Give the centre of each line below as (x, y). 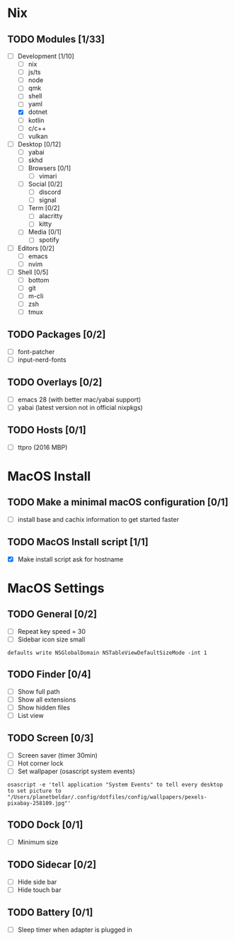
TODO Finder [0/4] (49, 674)
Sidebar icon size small (51, 639)
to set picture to (34, 791)
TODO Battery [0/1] (50, 912)
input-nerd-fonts (42, 360)
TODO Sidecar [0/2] (52, 865)
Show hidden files (44, 707)
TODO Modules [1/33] (56, 39)
